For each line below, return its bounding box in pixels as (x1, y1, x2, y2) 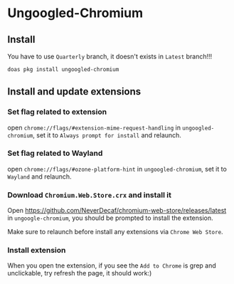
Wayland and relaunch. (7, 172, 73, 181)
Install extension (7, 246, 66, 256)
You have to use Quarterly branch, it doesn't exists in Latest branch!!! (7, 52, 213, 61)
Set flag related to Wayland (7, 148, 103, 158)
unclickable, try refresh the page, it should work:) (7, 269, 152, 278)
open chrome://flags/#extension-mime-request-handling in (7, 123, 181, 132)
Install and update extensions (7, 85, 142, 98)
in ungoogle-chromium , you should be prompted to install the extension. (7, 214, 213, 222)
